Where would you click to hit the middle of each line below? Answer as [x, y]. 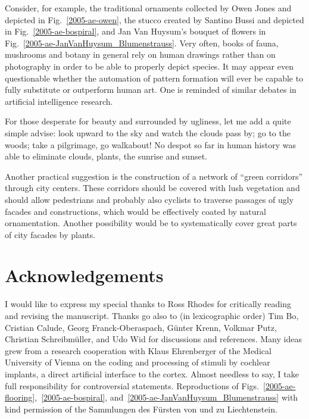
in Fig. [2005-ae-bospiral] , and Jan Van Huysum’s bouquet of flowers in [135, 31]
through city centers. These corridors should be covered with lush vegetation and [152, 188]
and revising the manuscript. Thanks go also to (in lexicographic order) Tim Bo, [152, 315]
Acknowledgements [84, 275]
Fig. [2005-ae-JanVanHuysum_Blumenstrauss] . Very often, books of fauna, [142, 43]
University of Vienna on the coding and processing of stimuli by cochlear [138, 362]
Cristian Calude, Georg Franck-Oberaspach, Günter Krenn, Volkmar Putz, [141, 327]
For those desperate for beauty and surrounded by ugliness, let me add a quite [148, 121]
